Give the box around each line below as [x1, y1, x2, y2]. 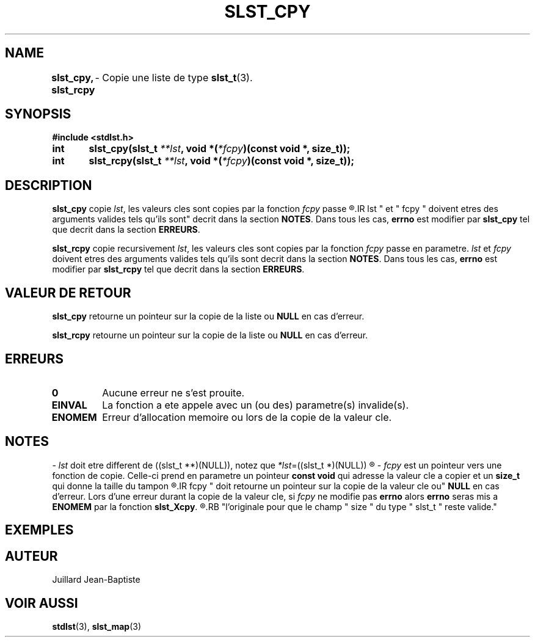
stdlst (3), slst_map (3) [52, 621, 141, 632]
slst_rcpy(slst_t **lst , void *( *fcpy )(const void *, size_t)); [89, 155, 354, 167]
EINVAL [51, 398, 87, 411]
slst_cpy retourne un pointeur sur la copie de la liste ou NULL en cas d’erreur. [52, 311, 365, 322]
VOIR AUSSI [5, 595, 78, 611]
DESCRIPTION [5, 177, 92, 193]
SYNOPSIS [5, 106, 71, 122]
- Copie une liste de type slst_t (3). [95, 71, 253, 84]
